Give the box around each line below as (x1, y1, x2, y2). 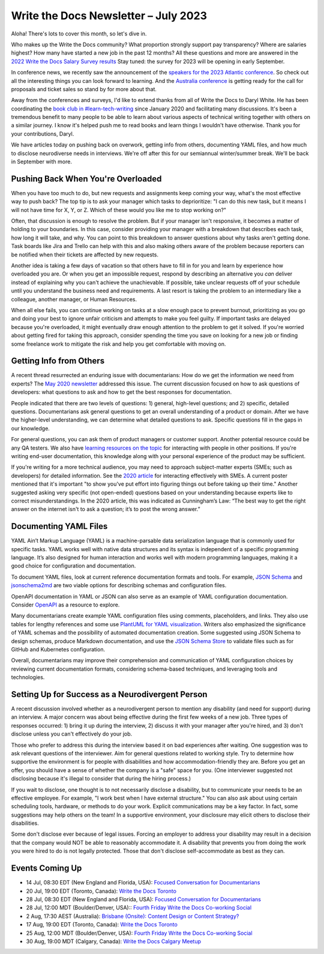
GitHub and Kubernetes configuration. (11, 645, 105, 653)
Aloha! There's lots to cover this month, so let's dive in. (11, 30, 147, 37)
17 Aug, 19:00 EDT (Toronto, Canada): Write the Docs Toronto (26, 921, 178, 928)
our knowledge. (11, 424, 50, 432)
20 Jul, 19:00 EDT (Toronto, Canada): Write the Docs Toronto (26, 887, 177, 895)
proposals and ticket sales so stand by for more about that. (11, 85, 157, 92)
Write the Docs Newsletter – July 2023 (11, 9, 207, 22)
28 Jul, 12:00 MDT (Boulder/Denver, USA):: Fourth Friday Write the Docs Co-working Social (26, 904, 252, 911)
